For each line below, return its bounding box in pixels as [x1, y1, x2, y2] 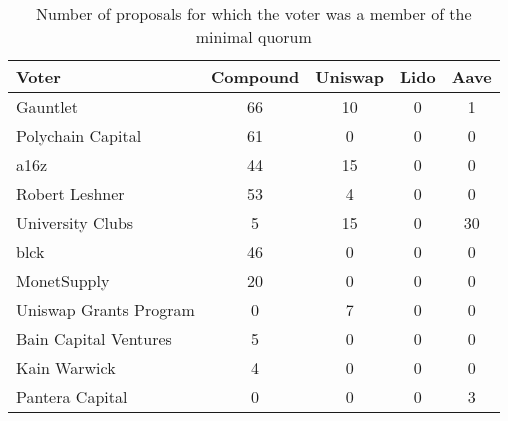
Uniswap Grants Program [16, 298, 195, 321]
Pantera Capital [16, 385, 128, 408]
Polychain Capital [16, 124, 142, 147]
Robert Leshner [16, 182, 125, 205]
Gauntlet [16, 95, 78, 118]
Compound [210, 65, 300, 88]
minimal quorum [195, 25, 312, 48]
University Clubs [16, 211, 134, 234]
